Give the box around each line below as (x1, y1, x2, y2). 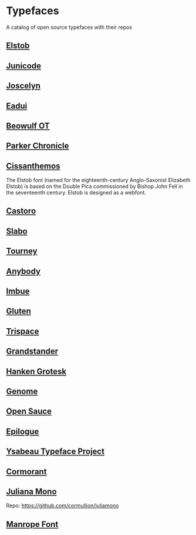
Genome (6, 387, 38, 396)
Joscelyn (6, 81, 41, 91)
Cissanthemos (6, 161, 60, 171)
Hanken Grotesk (6, 366, 66, 377)
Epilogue (6, 426, 39, 437)
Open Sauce (6, 407, 52, 417)
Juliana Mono (6, 486, 57, 496)
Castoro (6, 206, 36, 216)
